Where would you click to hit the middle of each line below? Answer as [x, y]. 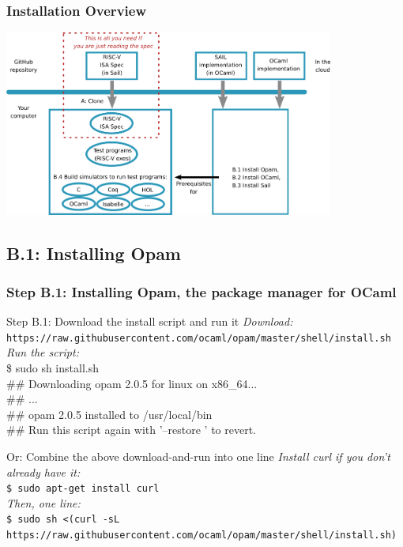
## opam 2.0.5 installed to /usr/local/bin [109, 414]
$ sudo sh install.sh [53, 368]
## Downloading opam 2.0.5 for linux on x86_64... [132, 383]
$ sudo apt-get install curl [83, 489]
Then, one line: [43, 502]
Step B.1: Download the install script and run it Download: [150, 321]
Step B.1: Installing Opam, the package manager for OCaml [201, 291]
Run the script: [43, 352]
